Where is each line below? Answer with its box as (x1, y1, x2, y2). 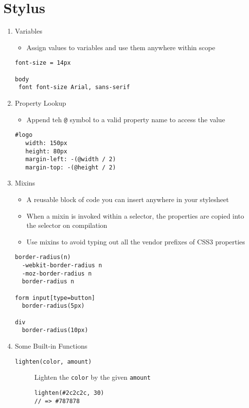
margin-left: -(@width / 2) (25, 156, 116, 163)
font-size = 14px (15, 59, 71, 67)
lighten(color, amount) (15, 358, 92, 365)
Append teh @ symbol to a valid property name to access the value (26, 114, 225, 124)
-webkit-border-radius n (22, 262, 102, 269)
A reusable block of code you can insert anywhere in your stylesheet (26, 194, 229, 204)
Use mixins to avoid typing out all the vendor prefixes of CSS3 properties (26, 236, 245, 246)
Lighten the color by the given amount (34, 372, 151, 382)
